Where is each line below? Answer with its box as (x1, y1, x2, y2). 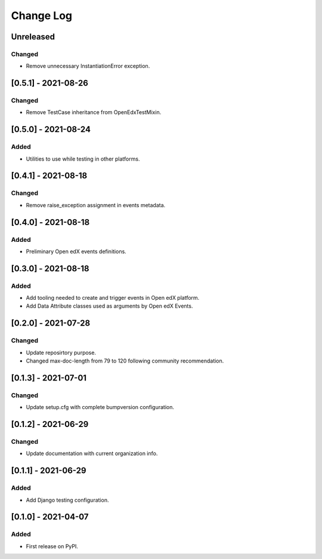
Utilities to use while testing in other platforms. (26, 155, 140, 162)
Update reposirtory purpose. (26, 349, 97, 356)
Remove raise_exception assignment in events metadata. (26, 201, 166, 208)
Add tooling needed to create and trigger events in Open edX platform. (26, 294, 200, 302)
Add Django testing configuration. (26, 496, 109, 503)
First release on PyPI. (26, 542, 79, 549)
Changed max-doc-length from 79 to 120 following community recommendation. (26, 357, 224, 364)
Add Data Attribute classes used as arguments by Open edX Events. (26, 302, 193, 310)
